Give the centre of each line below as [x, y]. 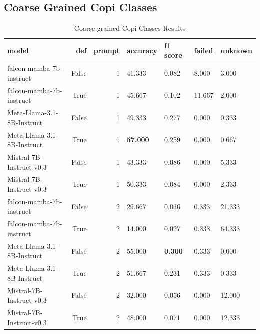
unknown [236, 50]
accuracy [142, 50]
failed [204, 50]
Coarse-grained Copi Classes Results [130, 28]
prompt [107, 50]
